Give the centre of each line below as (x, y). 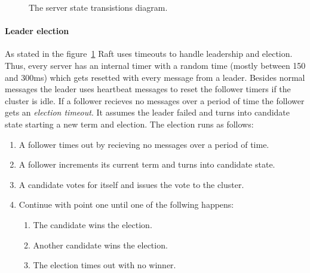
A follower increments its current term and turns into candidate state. (147, 164)
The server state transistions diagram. (98, 7)
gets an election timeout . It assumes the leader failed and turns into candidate (148, 112)
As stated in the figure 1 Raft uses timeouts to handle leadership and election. (149, 54)
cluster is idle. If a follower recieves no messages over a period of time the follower (155, 100)
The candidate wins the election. (93, 224)
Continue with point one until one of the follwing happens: (126, 204)
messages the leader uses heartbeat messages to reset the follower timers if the (148, 89)
